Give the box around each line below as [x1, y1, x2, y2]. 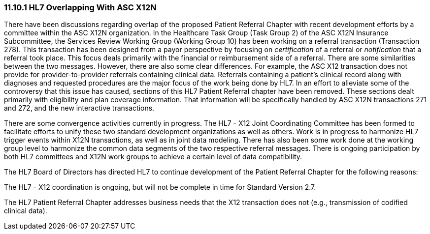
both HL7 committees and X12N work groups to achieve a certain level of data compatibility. [4, 152, 302, 161]
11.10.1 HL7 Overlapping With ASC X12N [4, 2, 157, 12]
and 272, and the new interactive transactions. [4, 104, 155, 113]
